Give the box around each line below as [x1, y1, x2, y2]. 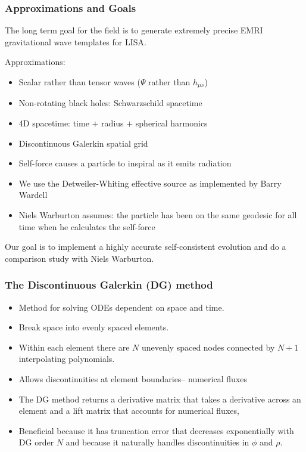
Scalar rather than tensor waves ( [18, 76, 140, 88]
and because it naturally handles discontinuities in [65, 436, 249, 448]
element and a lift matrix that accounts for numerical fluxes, [18, 404, 239, 417]
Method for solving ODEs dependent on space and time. [18, 301, 224, 313]
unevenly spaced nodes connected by [141, 340, 275, 353]
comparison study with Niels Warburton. [5, 252, 154, 264]
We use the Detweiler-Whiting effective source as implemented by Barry [18, 177, 282, 189]
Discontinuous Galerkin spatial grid [18, 137, 148, 149]
